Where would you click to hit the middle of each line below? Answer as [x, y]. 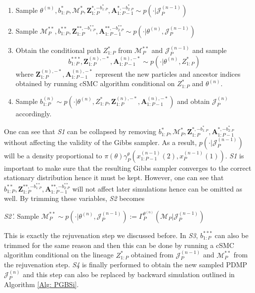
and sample [210, 50]
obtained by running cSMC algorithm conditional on [95, 83]
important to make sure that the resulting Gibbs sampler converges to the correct [128, 168]
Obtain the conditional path [58, 50]
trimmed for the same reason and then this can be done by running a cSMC [119, 245]
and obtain [193, 101]
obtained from [152, 255]
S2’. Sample [21, 216]
